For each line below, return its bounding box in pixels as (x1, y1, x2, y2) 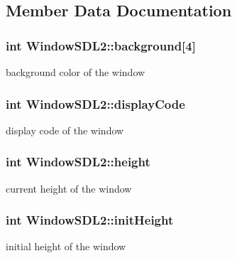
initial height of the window (6, 239, 126, 254)
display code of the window (6, 122, 124, 137)
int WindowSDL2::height (6, 153, 150, 171)
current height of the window (6, 181, 132, 195)
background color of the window (6, 65, 145, 79)
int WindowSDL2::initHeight (6, 211, 174, 229)
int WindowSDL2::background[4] (6, 36, 196, 54)
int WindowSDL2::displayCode (6, 95, 185, 112)
